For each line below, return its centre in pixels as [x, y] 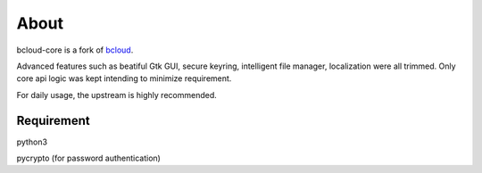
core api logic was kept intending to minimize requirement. [124, 78]
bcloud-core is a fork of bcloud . [75, 50]
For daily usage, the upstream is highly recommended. [117, 95]
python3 [32, 142]
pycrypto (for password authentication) [88, 158]
